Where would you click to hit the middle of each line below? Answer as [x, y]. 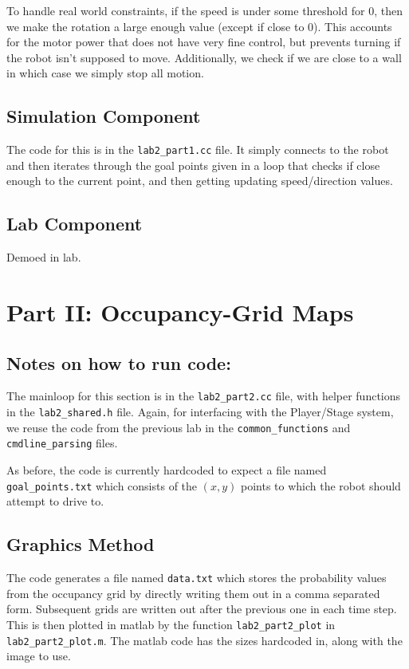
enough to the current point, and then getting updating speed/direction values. [200, 181]
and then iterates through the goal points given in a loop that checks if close [193, 165]
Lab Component [75, 224]
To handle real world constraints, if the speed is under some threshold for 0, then [204, 10]
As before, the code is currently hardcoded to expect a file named [167, 470]
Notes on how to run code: [119, 362]
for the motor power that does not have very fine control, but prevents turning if [204, 42]
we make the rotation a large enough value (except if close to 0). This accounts [199, 26]
